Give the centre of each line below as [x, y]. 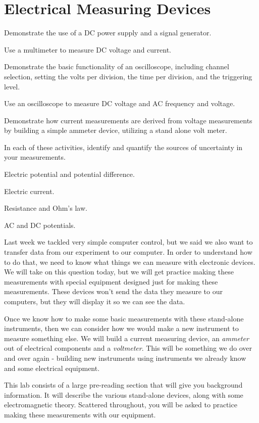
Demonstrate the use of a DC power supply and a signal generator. [108, 33]
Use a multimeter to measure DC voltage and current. [88, 49]
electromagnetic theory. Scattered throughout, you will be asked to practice [121, 405]
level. [12, 86]
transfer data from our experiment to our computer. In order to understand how [128, 252]
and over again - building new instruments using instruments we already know [125, 358]
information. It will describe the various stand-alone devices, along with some [124, 394]
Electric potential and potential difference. [69, 174]
